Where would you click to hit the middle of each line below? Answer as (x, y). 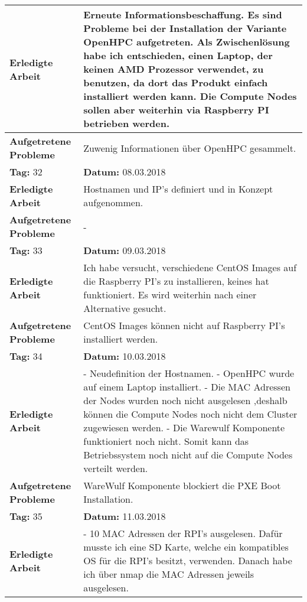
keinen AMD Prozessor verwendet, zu (174, 69)
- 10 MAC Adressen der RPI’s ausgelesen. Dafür (183, 533)
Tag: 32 (26, 172)
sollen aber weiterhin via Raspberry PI (176, 110)
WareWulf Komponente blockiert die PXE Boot (182, 485)
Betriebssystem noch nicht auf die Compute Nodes (188, 455)
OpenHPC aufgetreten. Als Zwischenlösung (187, 42)
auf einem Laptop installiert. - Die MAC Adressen (187, 387)
